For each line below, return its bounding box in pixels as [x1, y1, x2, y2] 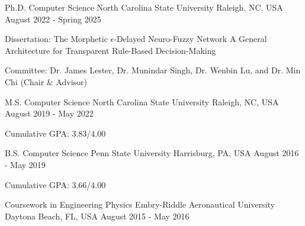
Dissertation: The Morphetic [5, 33, 108, 45]
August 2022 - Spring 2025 [5, 12, 101, 25]
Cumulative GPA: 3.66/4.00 [5, 178, 106, 191]
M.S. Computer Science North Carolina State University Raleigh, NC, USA [5, 95, 279, 108]
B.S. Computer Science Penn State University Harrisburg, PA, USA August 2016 [5, 147, 299, 159]
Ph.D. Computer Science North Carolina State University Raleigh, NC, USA [5, 1, 283, 13]
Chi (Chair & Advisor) [5, 75, 88, 88]
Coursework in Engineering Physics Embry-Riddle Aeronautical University [5, 198, 275, 211]
